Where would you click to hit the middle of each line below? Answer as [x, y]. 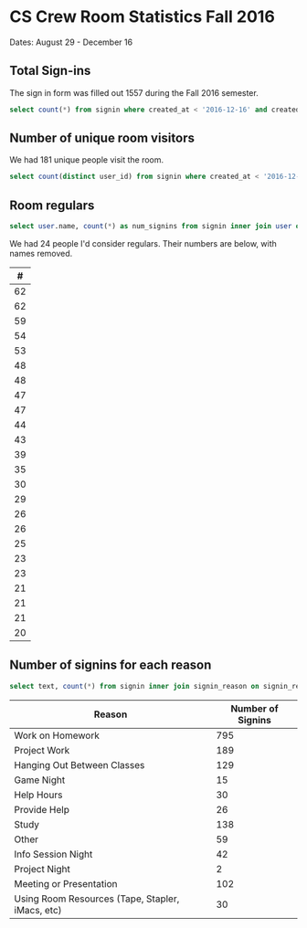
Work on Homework [57, 735]
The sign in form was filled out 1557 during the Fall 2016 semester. [134, 92]
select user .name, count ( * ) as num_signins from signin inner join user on [157, 227]
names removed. [41, 253]
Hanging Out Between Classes [79, 765]
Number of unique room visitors [102, 138]
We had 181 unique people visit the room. [87, 160]
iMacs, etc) [38, 910]
